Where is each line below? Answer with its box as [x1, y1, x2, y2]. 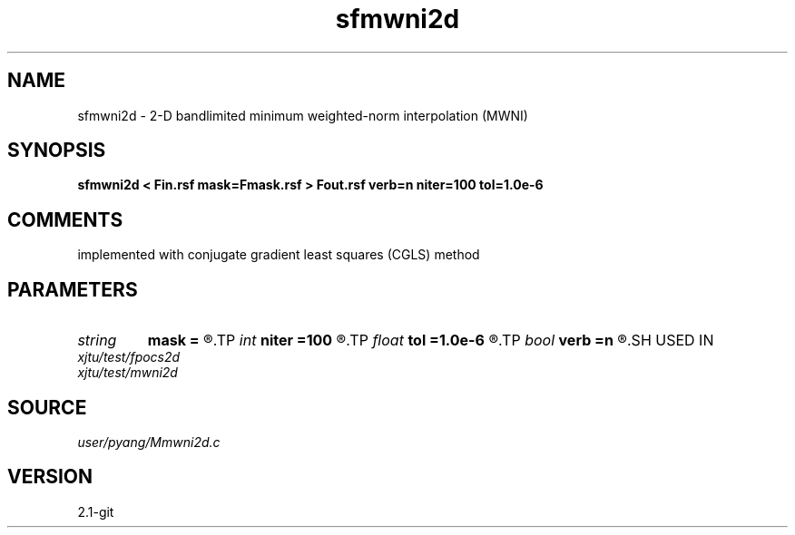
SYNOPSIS [7, 139, 106, 162]
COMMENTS [7, 208, 123, 231]
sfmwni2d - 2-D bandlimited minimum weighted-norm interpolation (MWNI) [77, 107, 528, 123]
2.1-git [77, 503, 114, 520]
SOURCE [7, 395, 87, 419]
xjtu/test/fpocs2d [77, 349, 181, 365]
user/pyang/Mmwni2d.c [77, 433, 221, 450]
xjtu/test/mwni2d [77, 365, 178, 381]
